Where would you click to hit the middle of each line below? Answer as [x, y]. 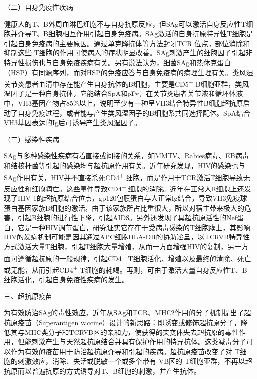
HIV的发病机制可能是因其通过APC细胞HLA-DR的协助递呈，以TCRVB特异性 [127, 237]
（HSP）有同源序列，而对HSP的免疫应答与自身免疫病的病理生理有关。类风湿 [128, 72]
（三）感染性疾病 [32, 139]
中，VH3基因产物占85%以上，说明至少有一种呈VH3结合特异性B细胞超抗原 [124, 103]
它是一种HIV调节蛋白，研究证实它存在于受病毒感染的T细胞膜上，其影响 [134, 227]
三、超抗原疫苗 [28, 296]
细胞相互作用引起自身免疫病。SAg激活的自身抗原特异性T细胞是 [151, 33]
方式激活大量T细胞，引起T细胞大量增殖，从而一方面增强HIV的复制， [116, 247]
